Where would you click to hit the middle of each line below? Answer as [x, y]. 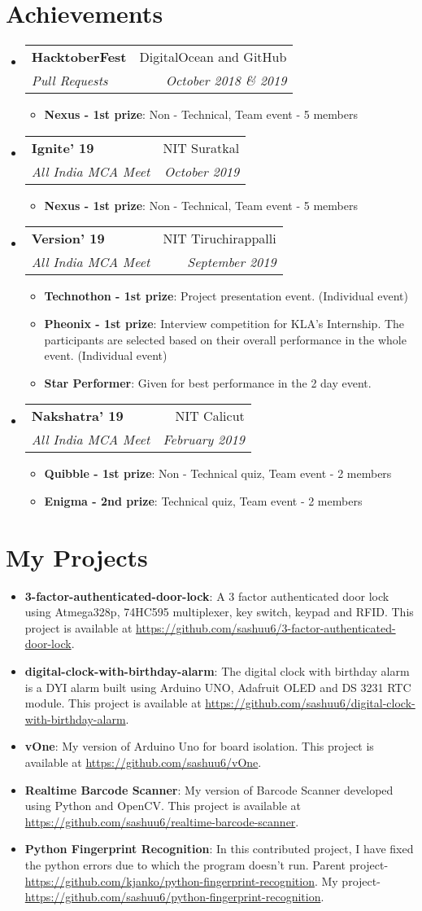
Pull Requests [70, 81]
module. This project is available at [113, 703]
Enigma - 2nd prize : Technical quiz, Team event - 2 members [203, 500]
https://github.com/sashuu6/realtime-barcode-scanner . [162, 821]
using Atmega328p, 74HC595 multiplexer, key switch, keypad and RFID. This [219, 612]
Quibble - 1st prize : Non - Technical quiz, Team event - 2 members [218, 473]
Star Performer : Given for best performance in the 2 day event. [208, 382]
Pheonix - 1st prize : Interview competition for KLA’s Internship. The [224, 323]
